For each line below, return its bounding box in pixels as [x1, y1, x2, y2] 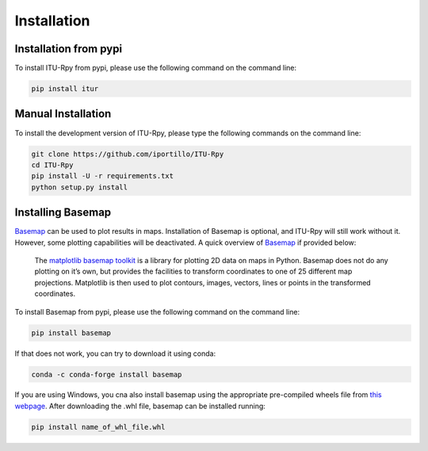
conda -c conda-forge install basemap [31, 369, 182, 379]
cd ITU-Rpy [31, 160, 74, 170]
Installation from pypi [14, 42, 123, 55]
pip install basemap [31, 328, 111, 337]
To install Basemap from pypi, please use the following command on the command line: [14, 307, 300, 316]
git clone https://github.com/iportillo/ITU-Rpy [31, 149, 224, 159]
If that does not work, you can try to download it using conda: [14, 349, 216, 358]
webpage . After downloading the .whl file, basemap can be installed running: [14, 401, 266, 411]
